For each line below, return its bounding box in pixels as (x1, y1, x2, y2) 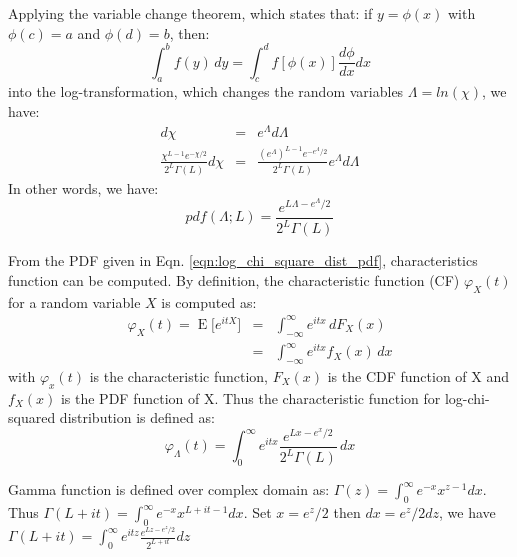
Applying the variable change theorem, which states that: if (8, 3, 373, 23)
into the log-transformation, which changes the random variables (8, 81, 404, 102)
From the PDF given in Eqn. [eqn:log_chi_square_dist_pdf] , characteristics (8, 250, 478, 271)
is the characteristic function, (89, 365, 268, 386)
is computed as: (161, 291, 257, 312)
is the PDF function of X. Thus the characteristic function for (60, 387, 441, 408)
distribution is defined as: (59, 407, 215, 428)
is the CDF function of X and (327, 365, 510, 386)
